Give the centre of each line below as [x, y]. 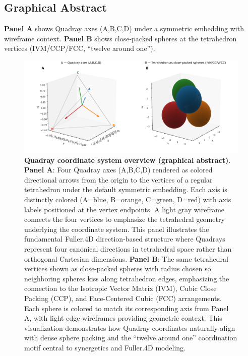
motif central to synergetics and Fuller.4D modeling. [105, 347]
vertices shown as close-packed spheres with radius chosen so [118, 269]
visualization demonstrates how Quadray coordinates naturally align [130, 328]
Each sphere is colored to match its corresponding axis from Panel [127, 308]
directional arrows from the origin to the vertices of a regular [118, 179]
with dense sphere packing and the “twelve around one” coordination [131, 338]
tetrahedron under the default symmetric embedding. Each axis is [126, 189]
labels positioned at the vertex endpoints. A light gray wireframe [125, 209]
